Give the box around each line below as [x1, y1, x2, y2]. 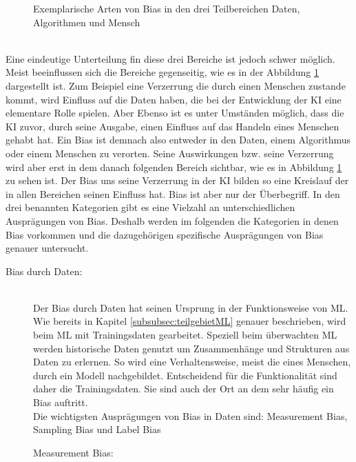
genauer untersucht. [6, 241, 89, 255]
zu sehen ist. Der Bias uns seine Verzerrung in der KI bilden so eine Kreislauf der [6, 173, 349, 188]
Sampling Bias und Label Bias [33, 422, 161, 436]
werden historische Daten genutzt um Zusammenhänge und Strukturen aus [33, 341, 350, 355]
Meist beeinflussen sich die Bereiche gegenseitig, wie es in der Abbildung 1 [6, 65, 319, 79]
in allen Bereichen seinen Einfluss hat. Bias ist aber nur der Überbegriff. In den [6, 186, 340, 201]
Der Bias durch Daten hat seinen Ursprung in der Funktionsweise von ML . [33, 300, 348, 314]
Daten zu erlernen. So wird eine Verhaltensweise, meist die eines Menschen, [33, 354, 351, 369]
